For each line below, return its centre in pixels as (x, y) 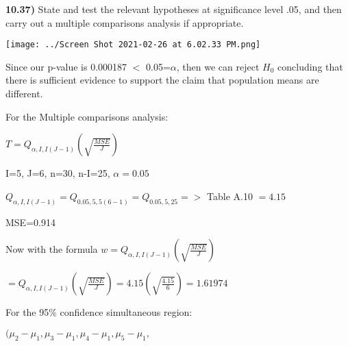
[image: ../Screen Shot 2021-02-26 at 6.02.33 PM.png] (133, 45)
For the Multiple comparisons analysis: (87, 116)
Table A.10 (230, 196)
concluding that (310, 66)
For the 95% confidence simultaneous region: (99, 312)
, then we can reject (218, 66)
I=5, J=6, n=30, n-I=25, (58, 173)
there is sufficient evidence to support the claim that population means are (162, 80)
